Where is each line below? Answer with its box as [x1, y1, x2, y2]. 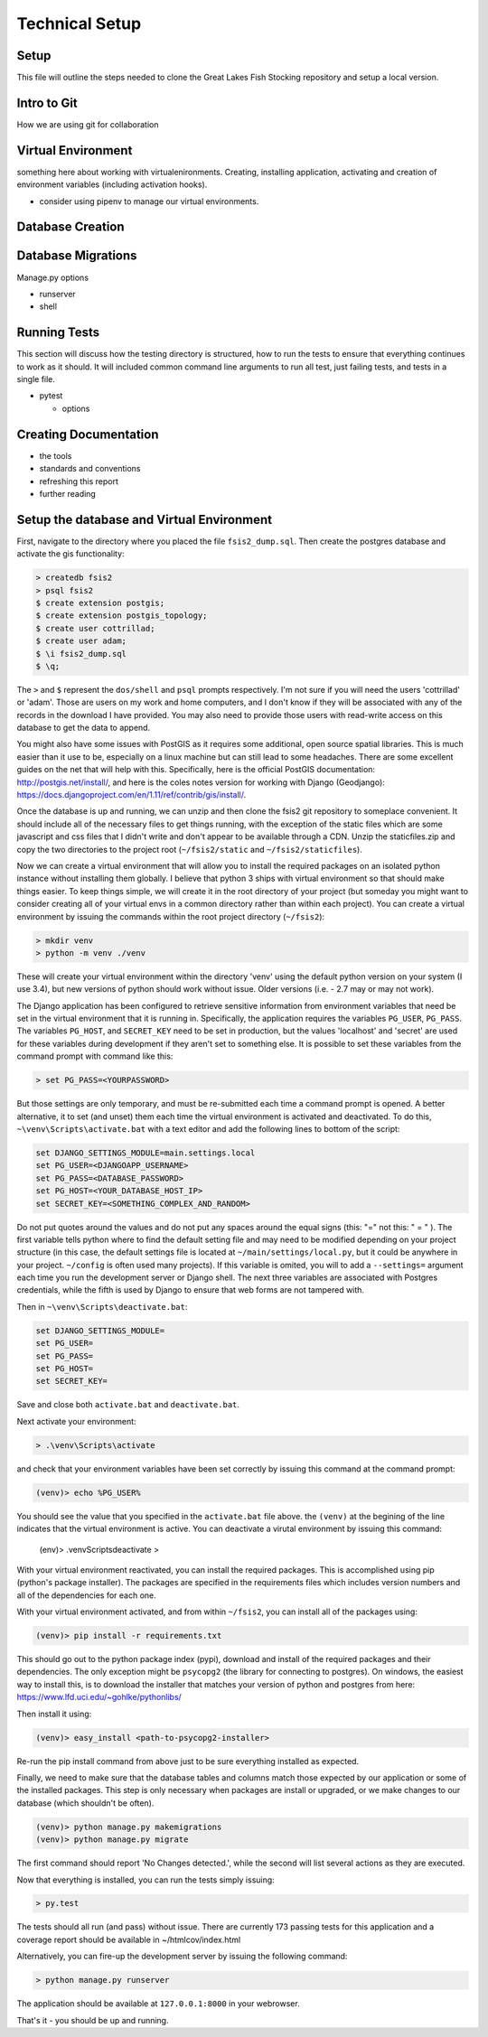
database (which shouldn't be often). [16, 1798, 155, 1808]
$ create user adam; [35, 636, 127, 646]
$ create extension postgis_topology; [35, 611, 208, 621]
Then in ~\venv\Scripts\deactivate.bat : [16, 1301, 188, 1312]
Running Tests [16, 325, 99, 341]
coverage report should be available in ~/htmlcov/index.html [16, 1934, 241, 1945]
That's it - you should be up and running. [16, 2014, 169, 2025]
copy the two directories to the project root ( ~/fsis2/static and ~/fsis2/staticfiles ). [16, 844, 363, 855]
